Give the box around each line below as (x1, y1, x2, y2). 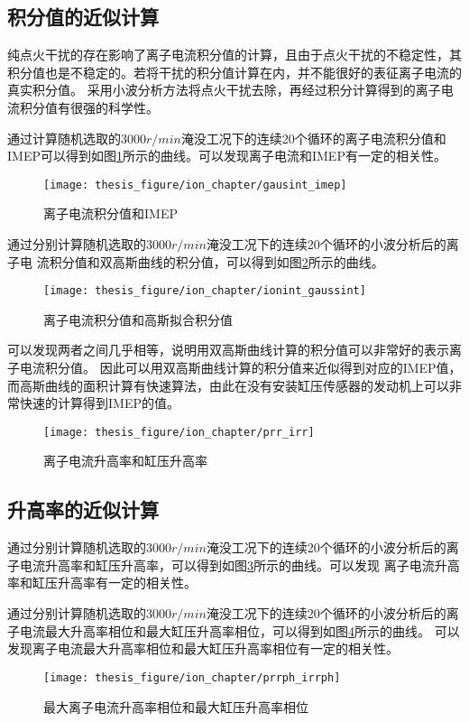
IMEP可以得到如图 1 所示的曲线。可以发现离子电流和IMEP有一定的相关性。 (7, 146, 446, 165)
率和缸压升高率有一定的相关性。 (7, 573, 197, 592)
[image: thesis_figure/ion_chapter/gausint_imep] (43, 178, 347, 191)
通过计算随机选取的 (7, 128, 121, 147)
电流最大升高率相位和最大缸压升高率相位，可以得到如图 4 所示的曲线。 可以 (19, 621, 460, 640)
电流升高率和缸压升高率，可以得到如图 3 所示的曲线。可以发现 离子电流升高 (19, 555, 460, 574)
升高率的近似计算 (7, 495, 159, 523)
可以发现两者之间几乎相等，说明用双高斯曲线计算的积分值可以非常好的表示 (7, 340, 449, 359)
